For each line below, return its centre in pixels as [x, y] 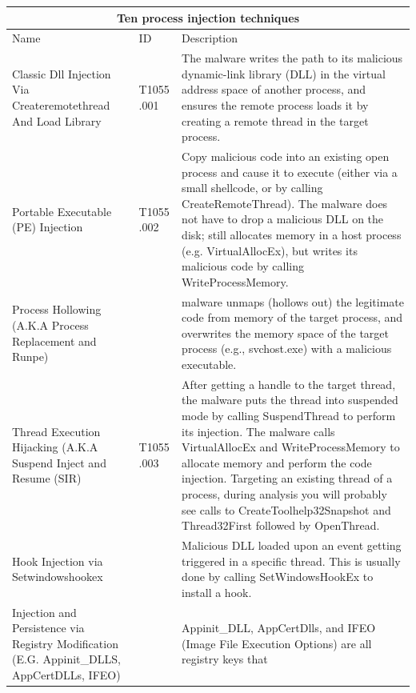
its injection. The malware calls [258, 431]
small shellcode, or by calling [252, 188]
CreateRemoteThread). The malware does [285, 203]
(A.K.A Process [50, 324]
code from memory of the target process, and [292, 317]
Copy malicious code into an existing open [286, 156]
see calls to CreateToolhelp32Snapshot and [286, 509]
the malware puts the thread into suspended [290, 400]
